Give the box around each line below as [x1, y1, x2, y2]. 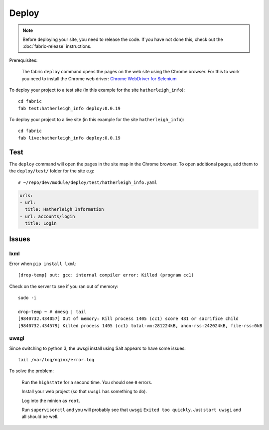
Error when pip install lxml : [9, 261, 77, 267]
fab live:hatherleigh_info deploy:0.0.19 [18, 135, 121, 141]
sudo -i [18, 295, 37, 300]
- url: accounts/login [19, 213, 75, 219]
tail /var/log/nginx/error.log [18, 357, 95, 363]
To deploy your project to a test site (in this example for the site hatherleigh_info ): [9, 87, 185, 93]
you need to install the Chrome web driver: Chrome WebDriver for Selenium [21, 75, 177, 82]
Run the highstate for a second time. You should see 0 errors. [21, 379, 152, 385]
